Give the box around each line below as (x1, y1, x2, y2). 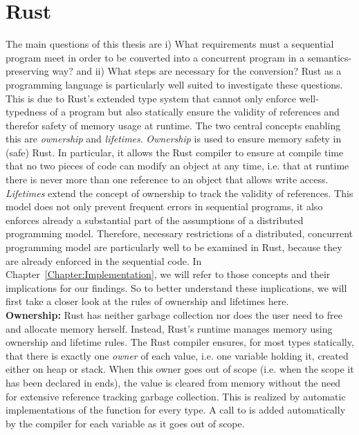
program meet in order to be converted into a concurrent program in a (6, 50, 305, 64)
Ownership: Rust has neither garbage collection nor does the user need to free (6, 308, 342, 322)
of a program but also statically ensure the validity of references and (50, 104, 340, 119)
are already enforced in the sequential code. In (6, 253, 202, 268)
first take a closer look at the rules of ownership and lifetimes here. (6, 294, 289, 308)
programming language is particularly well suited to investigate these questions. (6, 77, 343, 91)
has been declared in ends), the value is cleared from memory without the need (6, 375, 341, 389)
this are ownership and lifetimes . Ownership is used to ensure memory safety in (6, 131, 342, 146)
